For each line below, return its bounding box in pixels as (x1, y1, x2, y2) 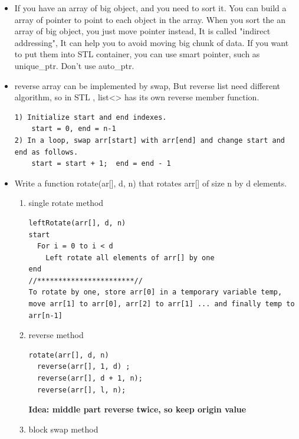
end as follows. (14, 148, 78, 156)
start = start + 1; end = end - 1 (31, 159, 171, 168)
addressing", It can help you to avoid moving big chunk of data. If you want (14, 36, 289, 48)
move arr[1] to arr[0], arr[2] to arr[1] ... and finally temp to (28, 300, 295, 309)
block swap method (28, 422, 98, 435)
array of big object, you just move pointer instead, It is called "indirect (14, 25, 271, 37)
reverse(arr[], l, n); (37, 385, 126, 394)
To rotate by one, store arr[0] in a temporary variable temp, (28, 288, 282, 297)
